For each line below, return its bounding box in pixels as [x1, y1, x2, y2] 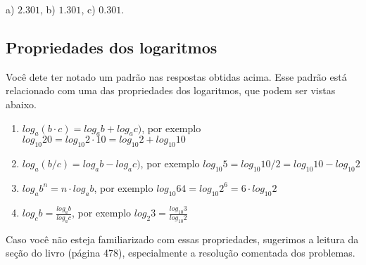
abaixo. [6, 96, 37, 111]
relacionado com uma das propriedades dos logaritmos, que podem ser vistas [6, 83, 336, 98]
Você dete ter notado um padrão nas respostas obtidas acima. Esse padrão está [6, 69, 347, 84]
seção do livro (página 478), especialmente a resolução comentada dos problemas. [6, 245, 355, 260]
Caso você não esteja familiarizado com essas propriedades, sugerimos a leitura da [6, 231, 359, 246]
